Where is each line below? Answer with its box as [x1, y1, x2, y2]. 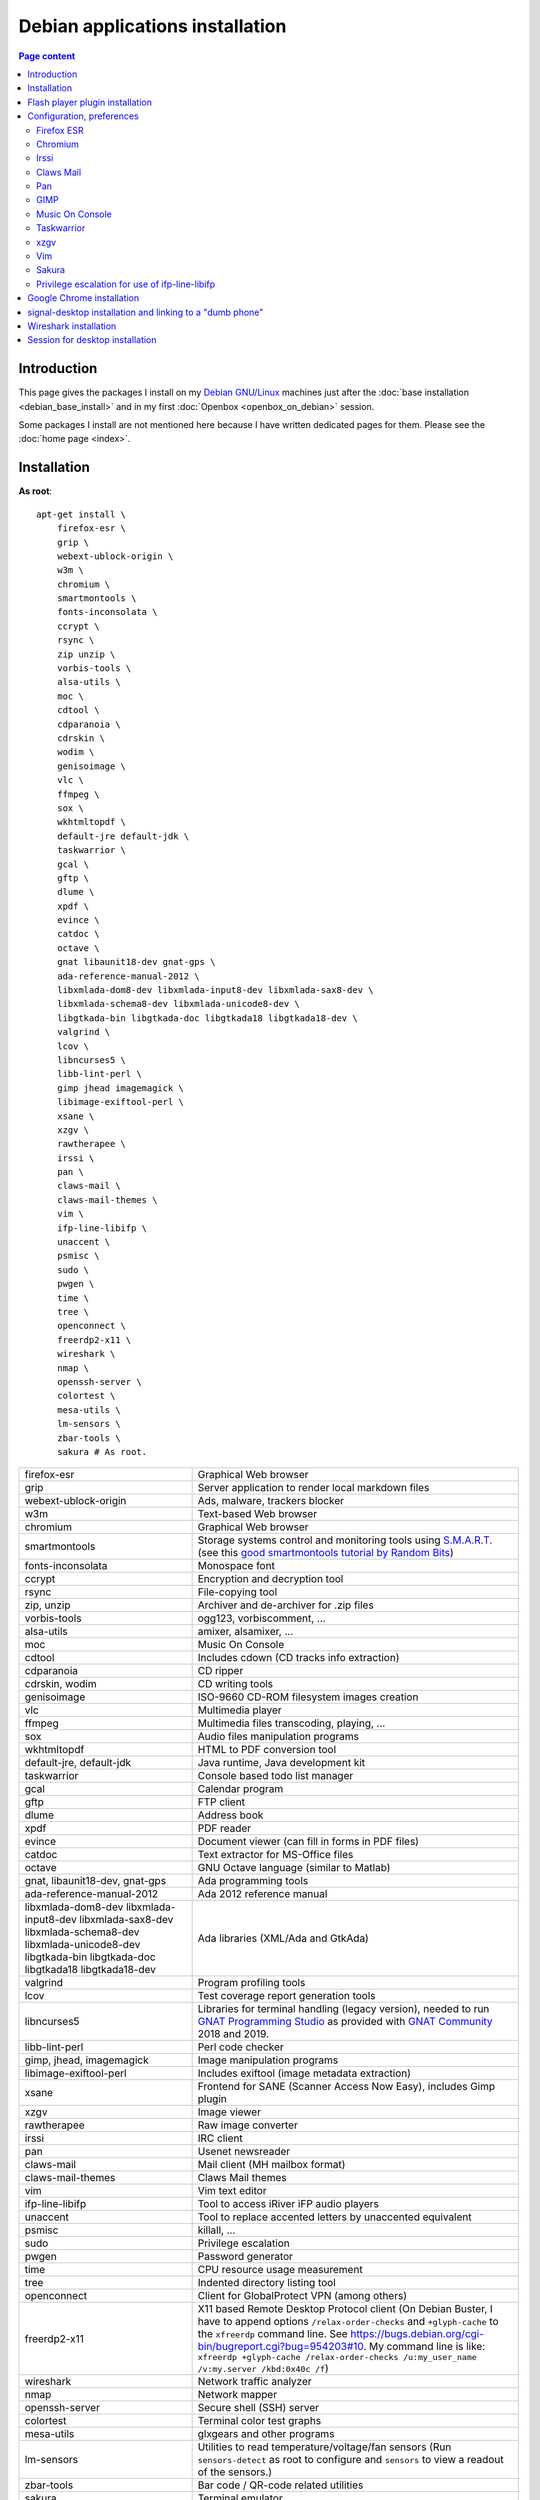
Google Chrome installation [27, 292, 140, 304]
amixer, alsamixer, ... [197, 1625, 294, 1639]
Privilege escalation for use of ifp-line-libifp [36, 278, 216, 290]
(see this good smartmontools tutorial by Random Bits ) [197, 1546, 454, 1560]
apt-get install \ [36, 508, 127, 520]
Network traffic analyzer [197, 2375, 312, 2389]
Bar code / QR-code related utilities [197, 2478, 364, 2492]
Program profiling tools [197, 1976, 306, 1990]
